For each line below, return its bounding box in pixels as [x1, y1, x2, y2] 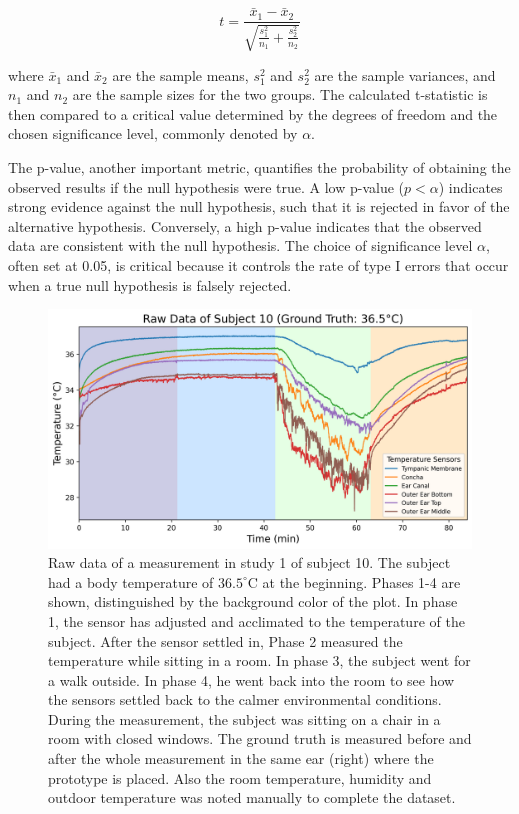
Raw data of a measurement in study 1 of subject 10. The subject [48, 552, 451, 573]
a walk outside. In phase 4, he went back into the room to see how [48, 669, 455, 690]
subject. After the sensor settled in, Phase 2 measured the [48, 630, 403, 651]
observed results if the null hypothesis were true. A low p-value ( [8, 176, 405, 197]
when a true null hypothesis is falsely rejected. [8, 274, 292, 295]
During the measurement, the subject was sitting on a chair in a [48, 708, 441, 729]
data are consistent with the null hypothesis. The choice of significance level [8, 235, 473, 256]
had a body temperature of [48, 571, 214, 592]
